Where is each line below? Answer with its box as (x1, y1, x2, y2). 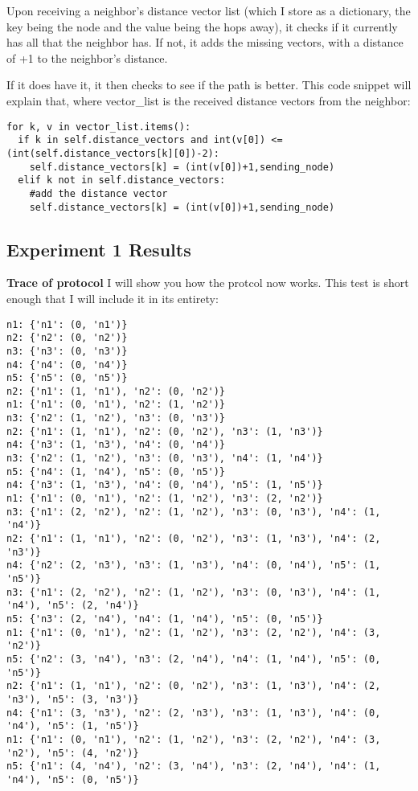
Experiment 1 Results (6, 236, 191, 261)
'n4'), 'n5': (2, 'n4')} (6, 600, 139, 612)
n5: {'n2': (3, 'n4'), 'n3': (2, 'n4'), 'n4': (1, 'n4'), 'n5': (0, (6, 653, 381, 665)
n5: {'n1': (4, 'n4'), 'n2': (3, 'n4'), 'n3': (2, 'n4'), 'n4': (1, (6, 760, 381, 773)
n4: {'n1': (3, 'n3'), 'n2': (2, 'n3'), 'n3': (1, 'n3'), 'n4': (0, (6, 707, 381, 719)
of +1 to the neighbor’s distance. (6, 49, 168, 66)
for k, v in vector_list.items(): (6, 121, 191, 133)
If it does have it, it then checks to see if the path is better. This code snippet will (6, 76, 412, 93)
